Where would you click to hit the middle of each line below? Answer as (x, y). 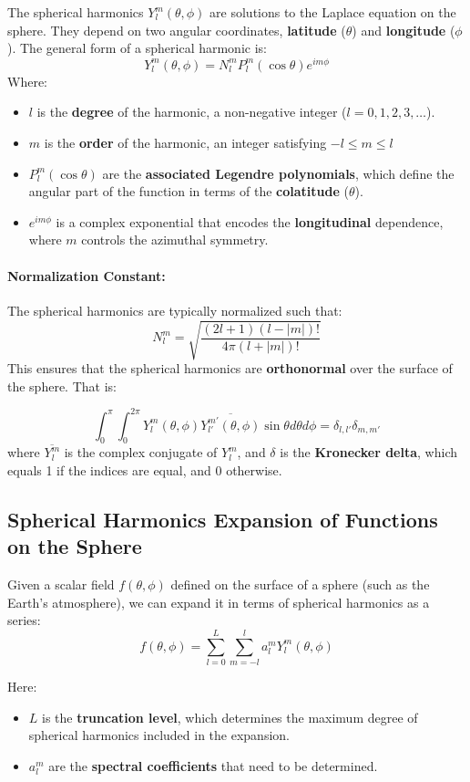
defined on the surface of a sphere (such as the (300, 584)
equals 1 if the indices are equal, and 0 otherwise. (145, 470)
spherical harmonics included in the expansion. (159, 735)
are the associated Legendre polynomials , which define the (278, 173)
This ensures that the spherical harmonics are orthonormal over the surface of (230, 367)
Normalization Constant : (87, 275)
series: (24, 620)
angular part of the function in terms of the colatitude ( (189, 191)
